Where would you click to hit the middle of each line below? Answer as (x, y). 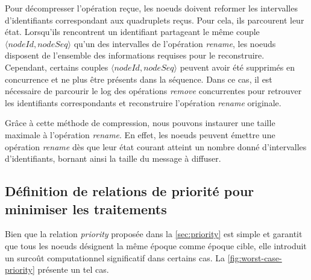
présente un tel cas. (73, 269)
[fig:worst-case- (255, 257)
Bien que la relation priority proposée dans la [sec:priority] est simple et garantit (154, 234)
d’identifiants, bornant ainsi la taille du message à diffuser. (113, 158)
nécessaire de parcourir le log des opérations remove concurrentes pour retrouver (153, 91)
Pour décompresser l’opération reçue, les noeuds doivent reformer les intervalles (151, 8)
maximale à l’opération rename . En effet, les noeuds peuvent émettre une (140, 134)
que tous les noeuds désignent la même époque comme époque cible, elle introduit (156, 245)
